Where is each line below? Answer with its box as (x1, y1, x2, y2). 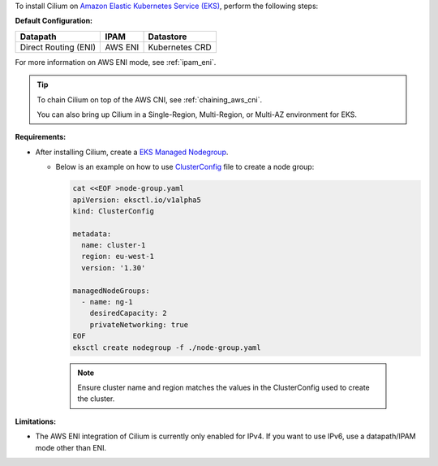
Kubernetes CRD (148, 41, 213, 53)
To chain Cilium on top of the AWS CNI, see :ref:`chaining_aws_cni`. (36, 94, 263, 105)
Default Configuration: (15, 16, 93, 26)
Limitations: (15, 416, 57, 426)
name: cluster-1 (81, 240, 146, 250)
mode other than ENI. (35, 442, 107, 452)
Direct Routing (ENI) (19, 41, 97, 53)
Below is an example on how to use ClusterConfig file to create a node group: (55, 162, 315, 172)
